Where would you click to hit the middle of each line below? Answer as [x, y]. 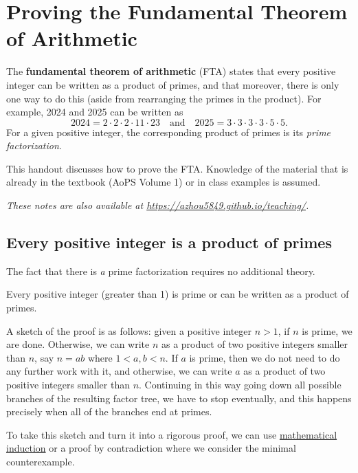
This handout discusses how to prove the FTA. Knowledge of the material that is [177, 168]
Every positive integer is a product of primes [169, 242]
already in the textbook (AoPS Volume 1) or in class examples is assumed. [164, 182]
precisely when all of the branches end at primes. [109, 411]
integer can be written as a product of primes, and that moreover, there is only [173, 84]
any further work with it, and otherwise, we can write [119, 371]
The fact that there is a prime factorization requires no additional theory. [161, 271]
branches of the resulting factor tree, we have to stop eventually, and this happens [179, 398]
